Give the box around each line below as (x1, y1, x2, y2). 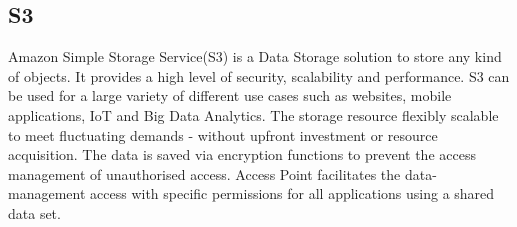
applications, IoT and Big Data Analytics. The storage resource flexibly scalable (8, 104, 499, 125)
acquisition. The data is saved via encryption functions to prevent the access (8, 144, 476, 165)
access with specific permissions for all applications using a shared (90, 183, 495, 204)
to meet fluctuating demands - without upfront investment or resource (8, 124, 438, 145)
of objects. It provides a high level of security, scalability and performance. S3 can (8, 65, 510, 86)
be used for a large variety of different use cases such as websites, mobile (8, 85, 452, 106)
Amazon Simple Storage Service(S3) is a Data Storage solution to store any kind (8, 46, 502, 67)
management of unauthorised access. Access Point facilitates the (8, 163, 401, 184)
